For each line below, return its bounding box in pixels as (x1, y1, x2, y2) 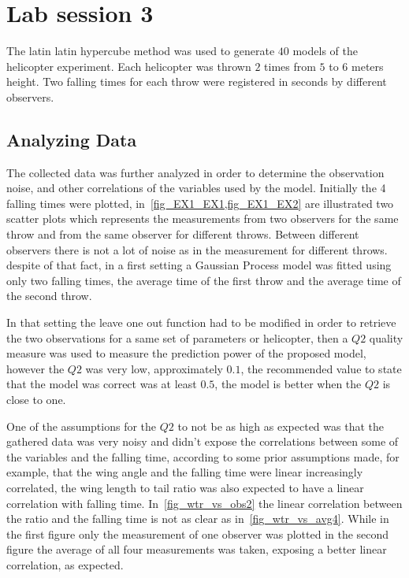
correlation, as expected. (6, 556, 124, 572)
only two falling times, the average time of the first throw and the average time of (6, 272, 401, 288)
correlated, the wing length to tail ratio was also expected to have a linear (6, 479, 364, 495)
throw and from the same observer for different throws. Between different (6, 226, 359, 243)
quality (369, 329, 403, 346)
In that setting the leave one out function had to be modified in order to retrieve (6, 314, 396, 331)
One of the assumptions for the (6, 417, 157, 434)
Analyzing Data (6, 127, 137, 151)
